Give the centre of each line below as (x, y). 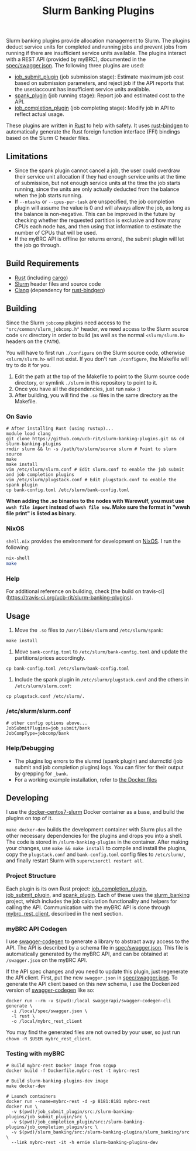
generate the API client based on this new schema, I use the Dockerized (93, 984)
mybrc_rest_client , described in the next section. (65, 913)
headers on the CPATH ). (33, 341)
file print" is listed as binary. (41, 513)
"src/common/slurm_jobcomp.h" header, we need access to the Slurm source (97, 328)
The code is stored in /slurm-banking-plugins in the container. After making (97, 842)
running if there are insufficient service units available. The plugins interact (96, 53)
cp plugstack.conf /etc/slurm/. (45, 697)
